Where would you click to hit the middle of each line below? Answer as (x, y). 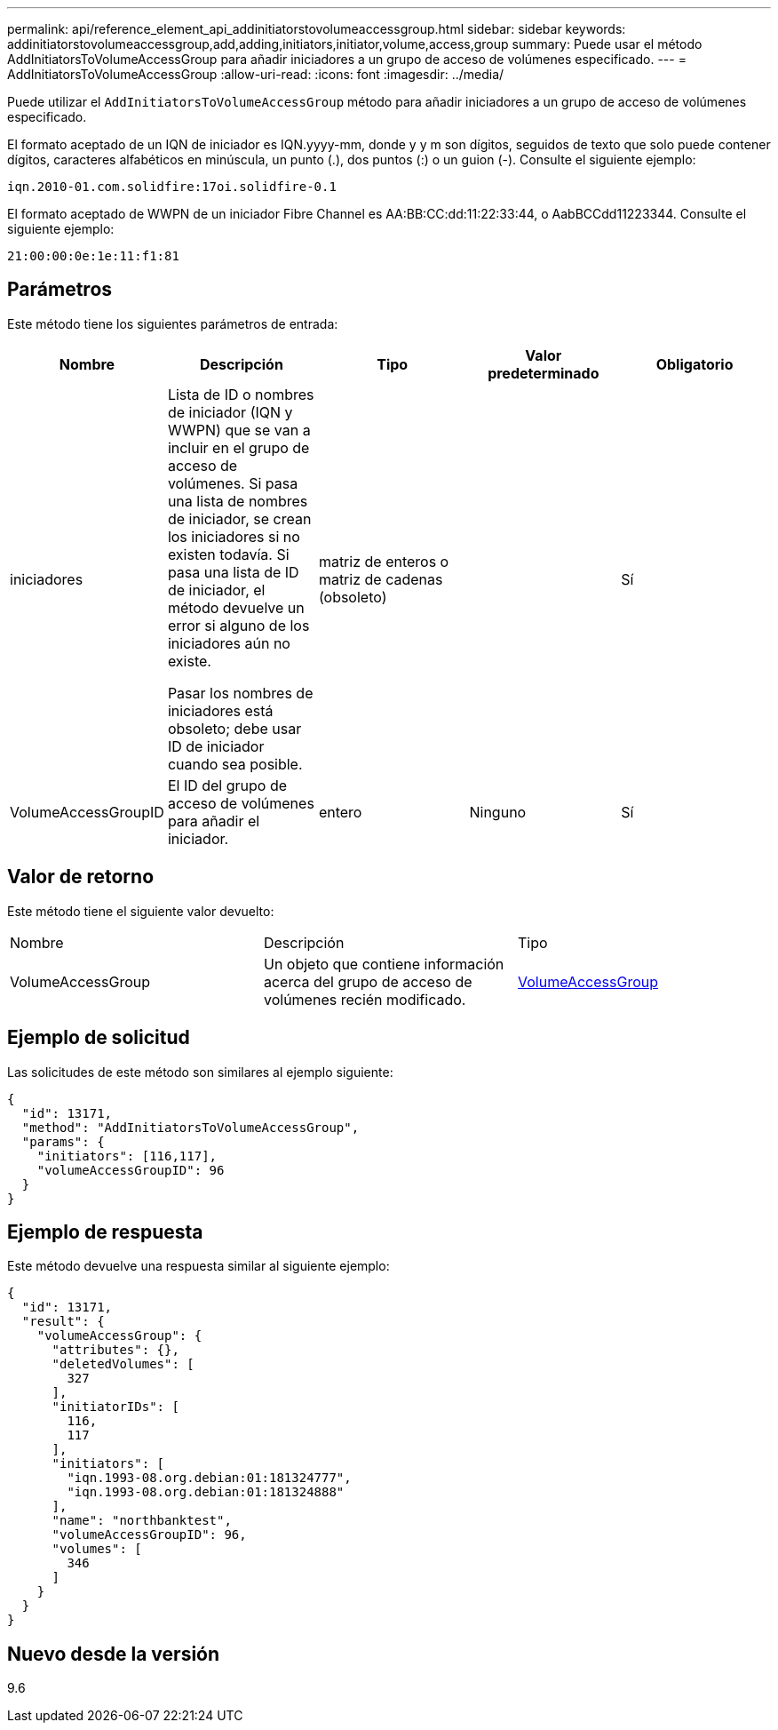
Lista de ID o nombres (241, 394)
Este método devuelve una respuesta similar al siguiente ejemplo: (198, 1266)
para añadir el (214, 821)
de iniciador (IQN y (230, 412)
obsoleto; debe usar (234, 728)
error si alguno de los (238, 625)
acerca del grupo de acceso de (368, 981)
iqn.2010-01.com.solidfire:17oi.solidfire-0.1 (172, 187)
